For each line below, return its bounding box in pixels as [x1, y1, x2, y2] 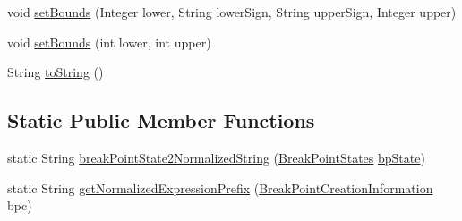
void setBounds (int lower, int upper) [7, 32, 211, 51]
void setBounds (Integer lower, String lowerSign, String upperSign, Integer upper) [7, 3, 457, 21]
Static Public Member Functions [7, 106, 315, 134]
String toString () [7, 63, 104, 81]
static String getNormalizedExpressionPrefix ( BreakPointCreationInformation [7, 178, 433, 197]
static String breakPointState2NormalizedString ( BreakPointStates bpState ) [7, 148, 425, 166]
